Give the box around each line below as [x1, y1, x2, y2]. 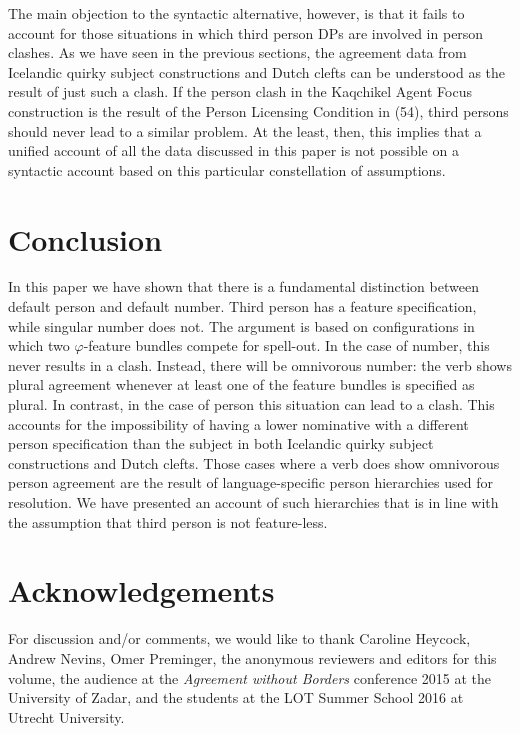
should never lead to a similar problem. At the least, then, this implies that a [8, 120, 482, 141]
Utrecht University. [8, 706, 125, 727]
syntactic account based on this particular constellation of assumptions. [8, 159, 446, 180]
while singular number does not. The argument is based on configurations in [8, 315, 475, 336]
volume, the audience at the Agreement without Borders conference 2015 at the [8, 667, 492, 688]
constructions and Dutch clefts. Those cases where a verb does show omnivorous [8, 452, 500, 473]
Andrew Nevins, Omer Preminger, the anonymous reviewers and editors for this [8, 647, 497, 668]
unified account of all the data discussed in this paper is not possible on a [8, 140, 459, 161]
